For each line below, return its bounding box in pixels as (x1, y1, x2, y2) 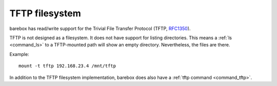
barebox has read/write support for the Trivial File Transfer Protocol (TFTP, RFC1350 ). (9, 25, 191, 32)
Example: (9, 51, 29, 57)
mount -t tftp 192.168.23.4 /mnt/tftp (18, 63, 116, 69)
